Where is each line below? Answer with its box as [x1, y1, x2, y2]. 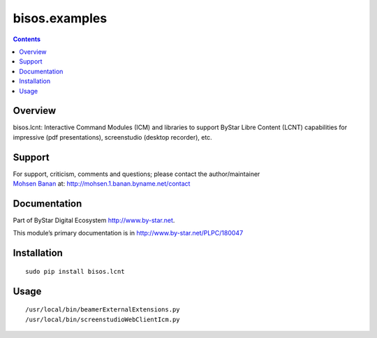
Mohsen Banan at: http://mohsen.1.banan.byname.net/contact [13, 179, 191, 188]
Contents [13, 35, 41, 43]
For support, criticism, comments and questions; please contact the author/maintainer [13, 170, 260, 178]
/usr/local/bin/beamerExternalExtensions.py [25, 306, 181, 314]
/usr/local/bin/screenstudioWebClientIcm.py [25, 315, 181, 323]
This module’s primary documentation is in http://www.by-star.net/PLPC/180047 [13, 229, 244, 237]
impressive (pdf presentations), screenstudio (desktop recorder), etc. [13, 133, 212, 141]
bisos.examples [13, 10, 108, 26]
